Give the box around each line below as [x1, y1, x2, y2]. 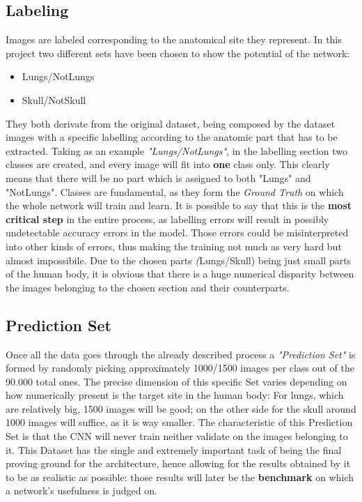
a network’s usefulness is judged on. [6, 483, 157, 498]
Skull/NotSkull [22, 92, 86, 107]
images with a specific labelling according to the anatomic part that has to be [6, 130, 338, 144]
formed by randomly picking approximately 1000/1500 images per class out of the [6, 360, 354, 375]
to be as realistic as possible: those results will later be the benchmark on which [6, 469, 354, 484]
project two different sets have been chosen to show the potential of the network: [6, 45, 350, 60]
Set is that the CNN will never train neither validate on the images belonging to [6, 429, 348, 443]
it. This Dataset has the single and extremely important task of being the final [6, 442, 342, 457]
